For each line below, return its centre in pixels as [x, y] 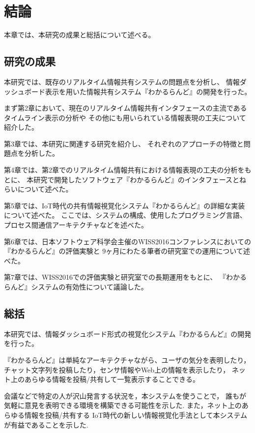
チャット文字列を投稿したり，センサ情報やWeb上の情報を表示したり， [117, 369]
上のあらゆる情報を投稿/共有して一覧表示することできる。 [105, 379]
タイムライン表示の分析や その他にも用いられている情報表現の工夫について [125, 117]
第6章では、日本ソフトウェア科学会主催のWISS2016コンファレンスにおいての [127, 241]
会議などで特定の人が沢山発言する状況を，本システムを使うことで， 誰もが [125, 395]
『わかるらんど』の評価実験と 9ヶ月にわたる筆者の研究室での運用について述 [127, 251]
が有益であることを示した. [46, 424]
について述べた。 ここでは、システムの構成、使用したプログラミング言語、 [125, 215]
